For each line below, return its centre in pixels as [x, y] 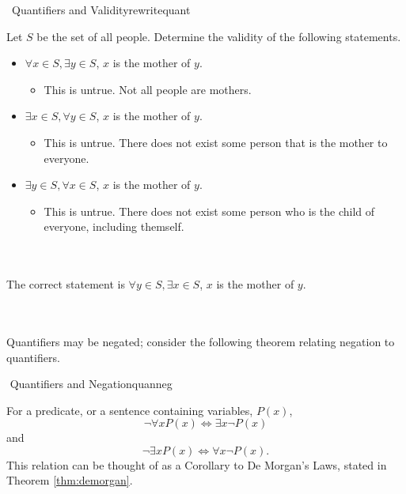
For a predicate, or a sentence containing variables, [130, 410]
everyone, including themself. [114, 226]
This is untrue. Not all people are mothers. [148, 89]
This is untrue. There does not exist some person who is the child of [209, 211]
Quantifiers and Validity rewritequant [101, 9]
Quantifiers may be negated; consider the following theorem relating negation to [201, 341]
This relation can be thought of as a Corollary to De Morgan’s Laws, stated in [197, 464]
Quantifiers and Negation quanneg [91, 384]
